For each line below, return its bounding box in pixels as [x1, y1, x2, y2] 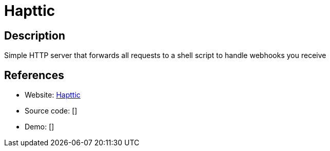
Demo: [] [25, 122, 54, 131]
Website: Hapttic [25, 90, 81, 100]
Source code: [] [25, 106, 78, 116]
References [4, 68, 64, 82]
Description [4, 29, 65, 42]
